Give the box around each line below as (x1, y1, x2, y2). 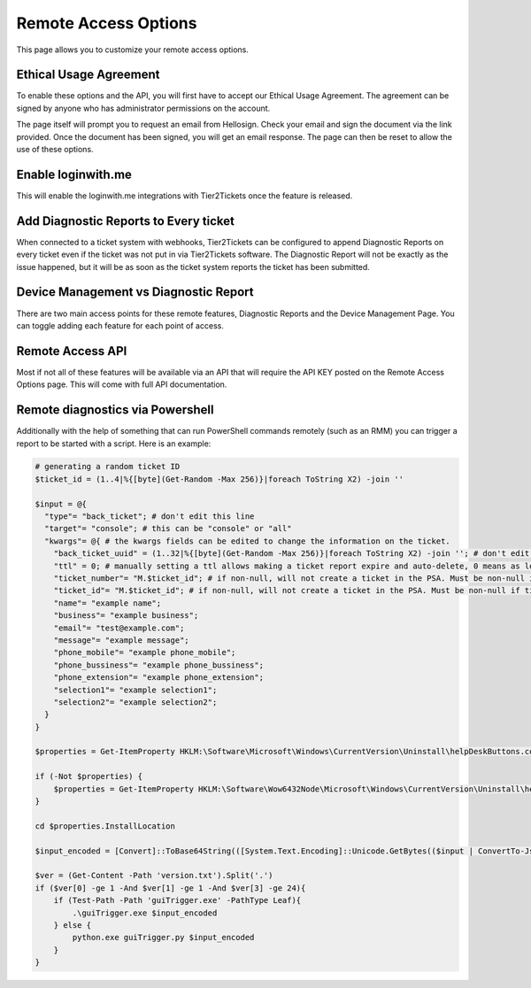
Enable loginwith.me (16, 166, 133, 181)
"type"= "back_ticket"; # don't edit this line (44, 512, 255, 521)
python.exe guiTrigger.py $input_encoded (72, 932, 255, 943)
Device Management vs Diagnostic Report (16, 284, 254, 300)
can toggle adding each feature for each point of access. (16, 320, 225, 331)
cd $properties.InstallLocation (35, 821, 176, 831)
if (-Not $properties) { (35, 771, 143, 782)
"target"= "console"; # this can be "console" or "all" (44, 523, 292, 534)
